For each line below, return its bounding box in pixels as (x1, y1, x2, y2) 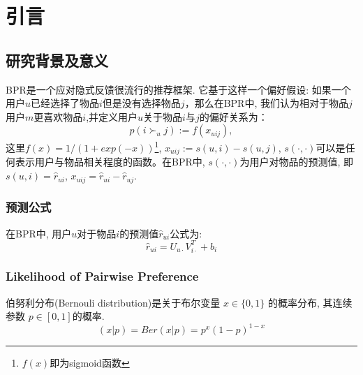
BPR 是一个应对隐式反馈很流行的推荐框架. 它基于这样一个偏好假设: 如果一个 (6, 82, 351, 96)
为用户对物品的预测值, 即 (239, 154, 353, 169)
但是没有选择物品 (102, 96, 181, 110)
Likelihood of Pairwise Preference (6, 267, 199, 285)
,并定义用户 (86, 109, 138, 124)
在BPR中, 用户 (6, 226, 72, 240)
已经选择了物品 (31, 96, 100, 110)
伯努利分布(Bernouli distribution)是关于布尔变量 (6, 295, 221, 309)
